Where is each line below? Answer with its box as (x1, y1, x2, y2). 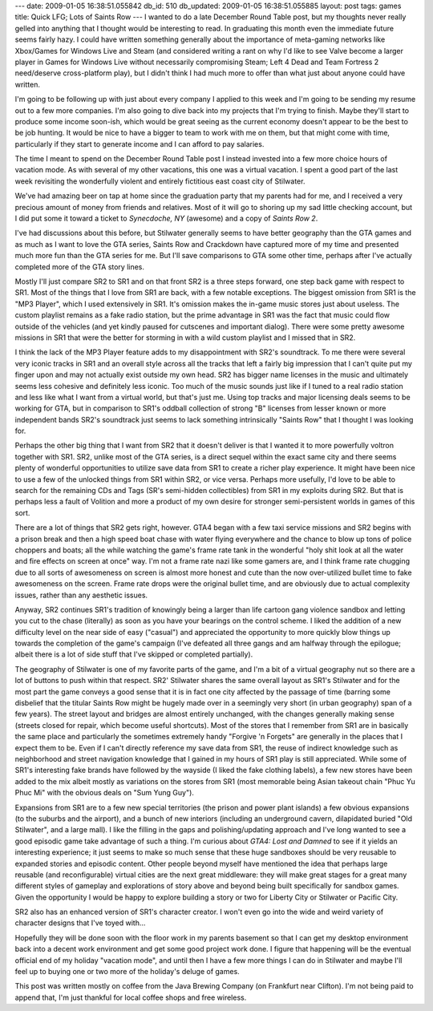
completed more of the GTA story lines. (14, 261, 144, 272)
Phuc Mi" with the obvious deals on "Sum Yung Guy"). (14, 788, 194, 798)
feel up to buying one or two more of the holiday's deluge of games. (14, 967, 240, 977)
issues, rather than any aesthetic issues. (14, 590, 148, 600)
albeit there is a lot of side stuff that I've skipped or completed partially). (14, 649, 253, 659)
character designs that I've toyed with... (14, 918, 146, 928)
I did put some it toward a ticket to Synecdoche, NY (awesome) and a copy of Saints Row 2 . (14, 213, 318, 224)
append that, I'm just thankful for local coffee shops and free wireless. (14, 993, 247, 1002)
